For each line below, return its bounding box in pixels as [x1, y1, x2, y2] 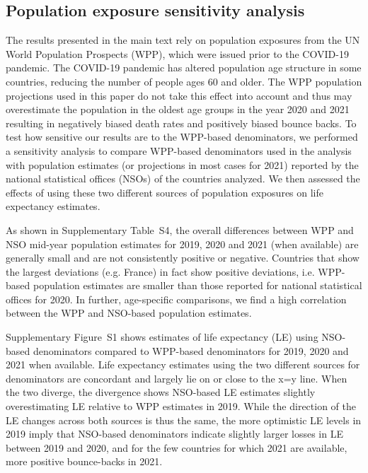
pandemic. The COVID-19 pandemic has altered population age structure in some [6, 60, 362, 75]
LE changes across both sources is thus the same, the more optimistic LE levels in [6, 412, 362, 427]
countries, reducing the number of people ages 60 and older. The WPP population [6, 74, 362, 88]
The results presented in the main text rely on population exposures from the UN [6, 33, 360, 47]
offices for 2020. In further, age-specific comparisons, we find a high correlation [6, 291, 347, 306]
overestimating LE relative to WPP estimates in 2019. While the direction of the [6, 399, 356, 414]
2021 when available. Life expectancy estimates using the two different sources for [6, 357, 360, 372]
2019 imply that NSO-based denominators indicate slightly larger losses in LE [6, 426, 343, 441]
